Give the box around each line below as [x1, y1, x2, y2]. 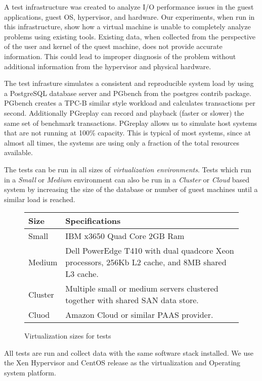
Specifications [65, 215, 121, 227]
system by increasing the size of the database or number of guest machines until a [4, 184, 258, 195]
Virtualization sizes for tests [24, 330, 111, 341]
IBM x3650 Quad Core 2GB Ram [65, 230, 185, 242]
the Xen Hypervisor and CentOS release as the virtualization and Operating [4, 357, 241, 368]
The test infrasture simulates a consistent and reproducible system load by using [4, 78, 254, 88]
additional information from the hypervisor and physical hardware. [4, 61, 211, 71]
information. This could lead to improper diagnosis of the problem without [4, 51, 236, 61]
